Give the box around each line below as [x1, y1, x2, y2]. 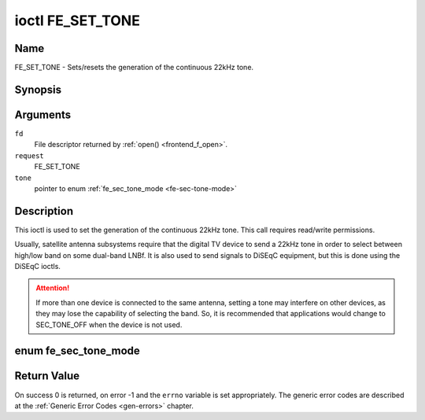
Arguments [14, 108, 72, 121]
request [14, 151, 45, 160]
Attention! [35, 283, 70, 293]
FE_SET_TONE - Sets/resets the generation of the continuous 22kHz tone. [14, 63, 254, 72]
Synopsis [14, 83, 62, 96]
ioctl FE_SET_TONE [14, 12, 141, 29]
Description [14, 204, 74, 218]
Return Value [14, 370, 80, 383]
